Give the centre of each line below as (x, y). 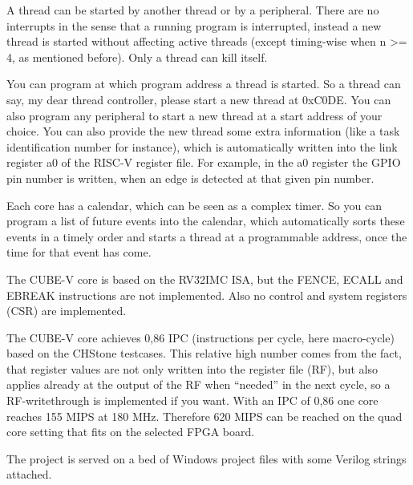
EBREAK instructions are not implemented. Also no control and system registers (207, 295)
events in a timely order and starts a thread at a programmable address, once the (207, 236)
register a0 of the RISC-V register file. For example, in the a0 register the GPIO (204, 162)
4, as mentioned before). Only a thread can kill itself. (137, 57)
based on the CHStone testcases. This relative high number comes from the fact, (204, 353)
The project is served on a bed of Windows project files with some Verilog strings (206, 458)
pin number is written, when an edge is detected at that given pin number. (190, 178)
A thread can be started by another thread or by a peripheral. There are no (193, 10)
